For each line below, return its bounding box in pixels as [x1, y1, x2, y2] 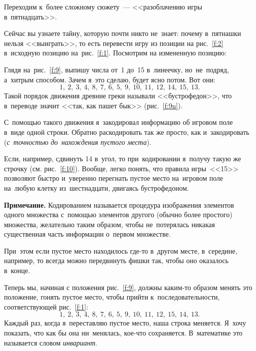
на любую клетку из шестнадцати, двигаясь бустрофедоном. [4, 182, 189, 193]
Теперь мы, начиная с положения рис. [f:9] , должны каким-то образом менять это [4, 282, 253, 292]
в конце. [4, 265, 30, 276]
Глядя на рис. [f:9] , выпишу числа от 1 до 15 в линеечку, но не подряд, [4, 64, 229, 74]
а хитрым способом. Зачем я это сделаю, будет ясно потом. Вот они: [4, 74, 216, 84]
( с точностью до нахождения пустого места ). [4, 136, 152, 147]
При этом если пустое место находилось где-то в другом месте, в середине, [4, 245, 238, 256]
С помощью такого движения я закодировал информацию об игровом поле [4, 117, 233, 127]
